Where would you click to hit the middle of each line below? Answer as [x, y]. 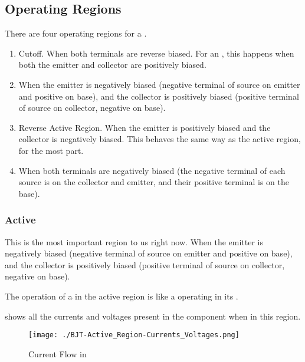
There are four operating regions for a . [76, 33]
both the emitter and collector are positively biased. [112, 65]
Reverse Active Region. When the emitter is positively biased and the [145, 127]
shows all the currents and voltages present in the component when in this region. [153, 316]
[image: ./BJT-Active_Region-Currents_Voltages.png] [134, 335]
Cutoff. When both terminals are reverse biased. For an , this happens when [156, 53]
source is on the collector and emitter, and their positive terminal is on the [154, 182]
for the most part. [51, 150]
